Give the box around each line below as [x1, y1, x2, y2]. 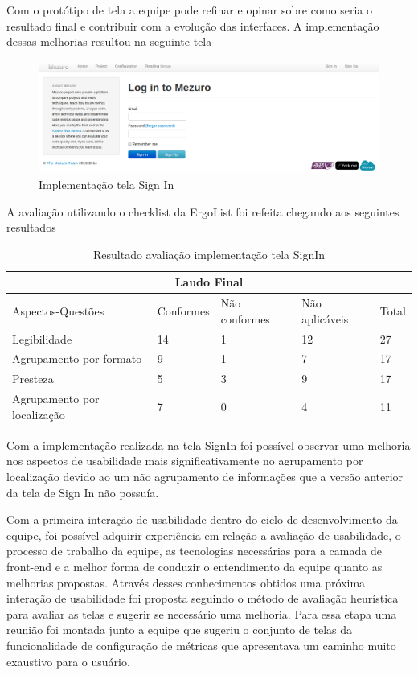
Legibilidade [12, 330, 72, 347]
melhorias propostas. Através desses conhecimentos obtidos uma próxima [6, 574, 366, 591]
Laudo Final [174, 274, 244, 290]
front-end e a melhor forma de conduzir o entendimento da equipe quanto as [6, 558, 383, 574]
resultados [6, 219, 56, 236]
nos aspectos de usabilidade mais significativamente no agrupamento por [6, 452, 363, 469]
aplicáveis [301, 310, 349, 327]
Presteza [12, 370, 54, 387]
